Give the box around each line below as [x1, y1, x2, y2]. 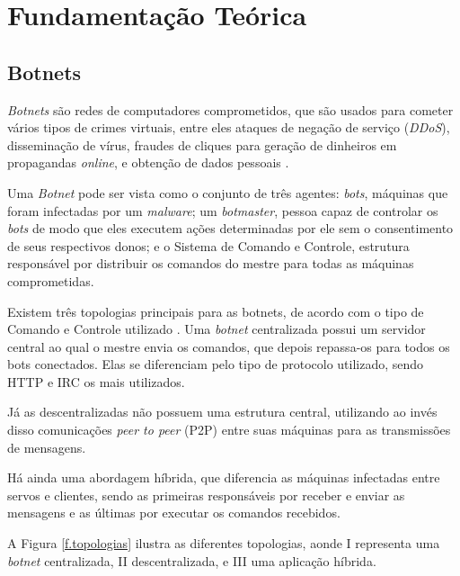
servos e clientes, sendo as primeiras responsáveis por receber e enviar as [7, 485, 405, 504]
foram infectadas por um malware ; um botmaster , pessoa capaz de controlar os [7, 201, 438, 220]
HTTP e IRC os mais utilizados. [7, 372, 185, 391]
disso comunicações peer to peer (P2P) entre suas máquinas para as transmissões [7, 420, 451, 439]
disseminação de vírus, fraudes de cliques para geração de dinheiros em [7, 135, 397, 154]
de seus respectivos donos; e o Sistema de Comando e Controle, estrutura [7, 236, 410, 255]
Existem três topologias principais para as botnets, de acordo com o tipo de [7, 301, 424, 320]
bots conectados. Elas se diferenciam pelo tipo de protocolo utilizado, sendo [7, 355, 424, 373]
